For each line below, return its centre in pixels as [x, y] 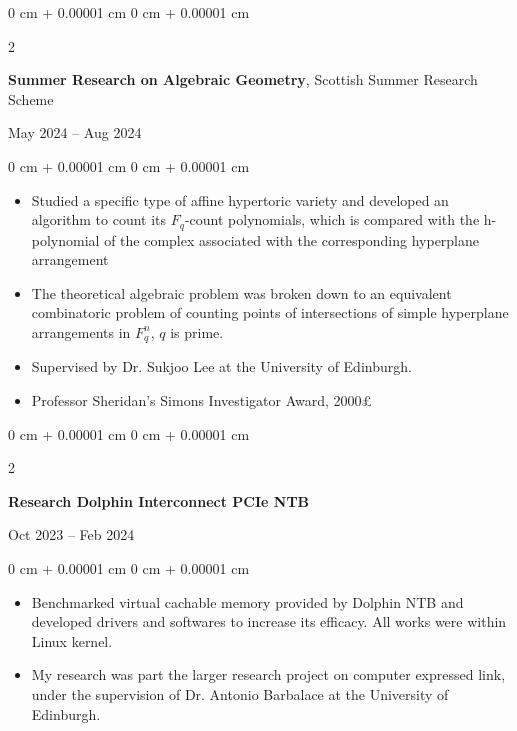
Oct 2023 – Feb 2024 [71, 534]
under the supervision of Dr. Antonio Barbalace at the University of [240, 693]
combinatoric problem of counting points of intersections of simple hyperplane [270, 312]
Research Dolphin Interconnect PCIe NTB [159, 500]
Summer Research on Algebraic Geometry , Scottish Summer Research [243, 79]
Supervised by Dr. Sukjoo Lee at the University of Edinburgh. [221, 366]
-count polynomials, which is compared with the [332, 219]
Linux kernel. [72, 640]
